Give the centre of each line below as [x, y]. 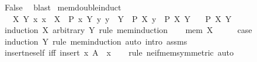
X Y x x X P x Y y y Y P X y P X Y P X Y [122, 18]
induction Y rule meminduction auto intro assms [96, 41]
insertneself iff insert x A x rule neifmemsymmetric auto [119, 52]
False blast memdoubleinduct [63, 7]
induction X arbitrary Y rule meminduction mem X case [128, 30]
